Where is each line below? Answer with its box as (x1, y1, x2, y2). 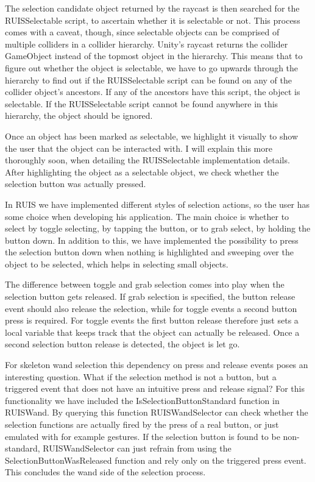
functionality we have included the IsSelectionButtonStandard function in (5, 394, 280, 406)
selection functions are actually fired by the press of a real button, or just (5, 418, 279, 430)
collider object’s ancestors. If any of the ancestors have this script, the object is (5, 85, 300, 98)
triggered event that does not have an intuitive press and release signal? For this (5, 382, 305, 395)
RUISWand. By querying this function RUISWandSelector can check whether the (5, 406, 308, 419)
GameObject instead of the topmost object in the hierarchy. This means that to (5, 49, 303, 62)
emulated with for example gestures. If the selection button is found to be (5, 430, 280, 442)
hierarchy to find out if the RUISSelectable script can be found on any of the (5, 73, 292, 86)
